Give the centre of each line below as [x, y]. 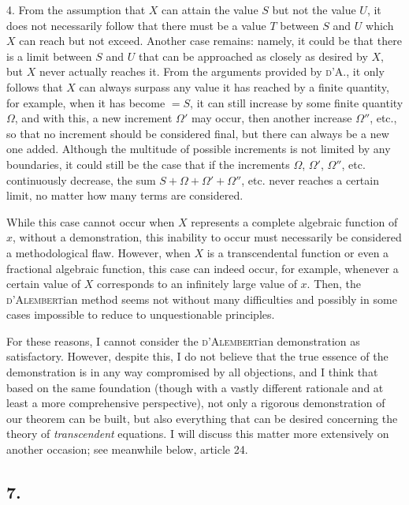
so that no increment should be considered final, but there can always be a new [198, 133]
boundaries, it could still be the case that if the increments [148, 164]
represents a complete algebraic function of [294, 221]
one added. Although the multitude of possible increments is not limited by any [199, 149]
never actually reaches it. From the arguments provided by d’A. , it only [212, 71]
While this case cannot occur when [91, 221]
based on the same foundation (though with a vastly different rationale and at [195, 387]
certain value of [44, 284]
